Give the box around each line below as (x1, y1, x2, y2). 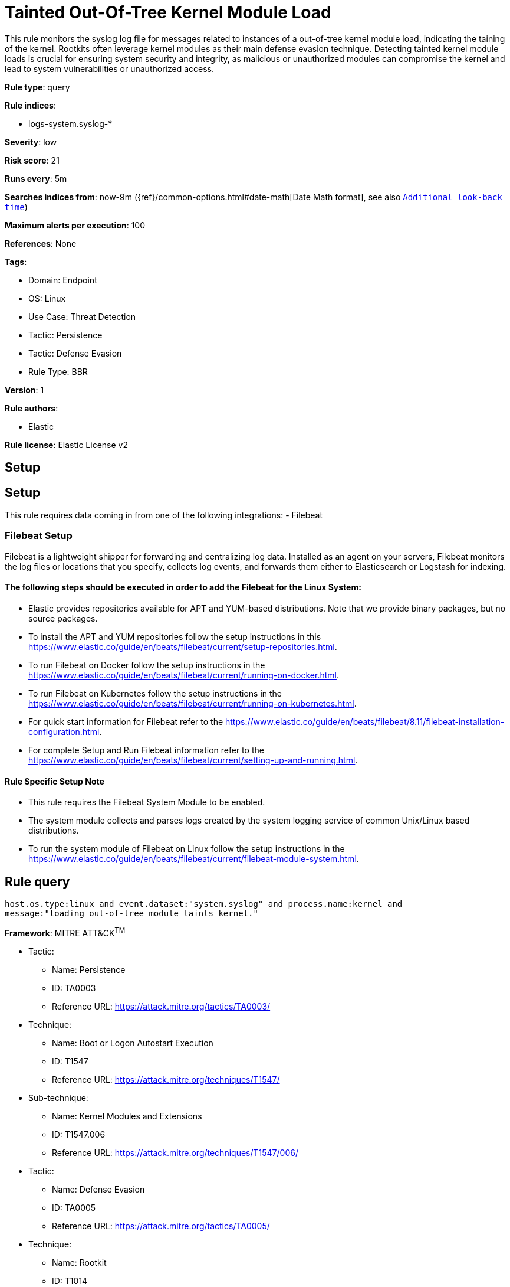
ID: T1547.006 (52, 1129, 106, 1139)
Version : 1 (5, 384, 44, 395)
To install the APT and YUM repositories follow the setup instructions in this (28, 631, 321, 642)
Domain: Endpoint (28, 275, 97, 285)
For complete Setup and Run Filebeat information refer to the (28, 744, 264, 755)
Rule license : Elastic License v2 (5, 439, 128, 450)
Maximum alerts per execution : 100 (5, 220, 146, 230)
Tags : (5, 256, 27, 267)
